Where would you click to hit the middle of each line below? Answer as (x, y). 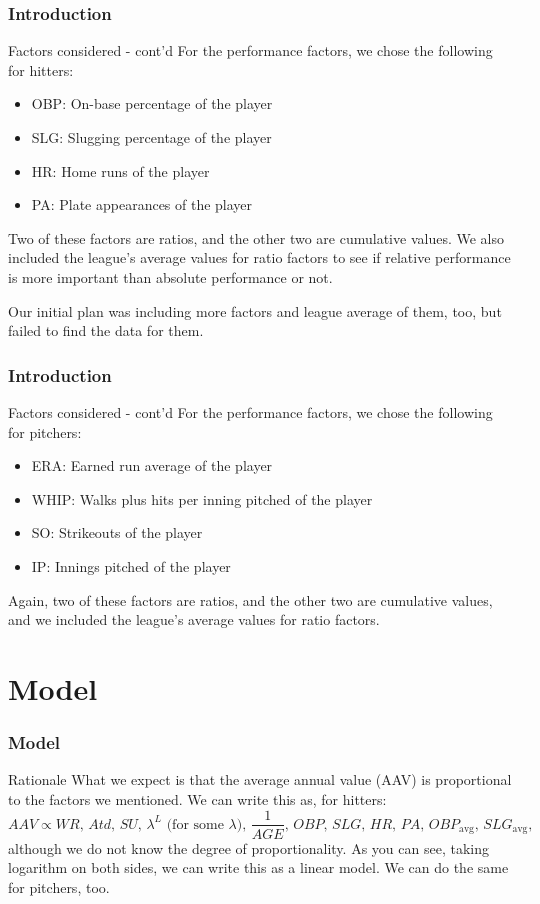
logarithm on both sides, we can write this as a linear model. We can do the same (258, 867)
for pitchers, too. (59, 886)
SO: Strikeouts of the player (117, 532)
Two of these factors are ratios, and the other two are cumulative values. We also (256, 237)
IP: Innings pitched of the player (131, 565)
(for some (195, 824)
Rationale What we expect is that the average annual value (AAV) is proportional (260, 779)
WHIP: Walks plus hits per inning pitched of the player (202, 498)
